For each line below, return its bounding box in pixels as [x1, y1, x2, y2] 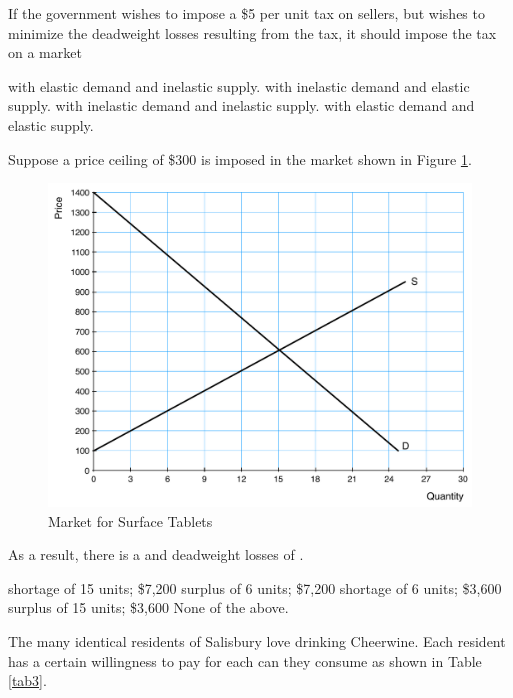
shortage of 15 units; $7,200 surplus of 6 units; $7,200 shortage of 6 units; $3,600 [8, 577, 502, 598]
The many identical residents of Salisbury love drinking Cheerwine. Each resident [8, 630, 506, 651]
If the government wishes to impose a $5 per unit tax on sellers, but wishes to [8, 3, 485, 23]
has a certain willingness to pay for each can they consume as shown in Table [8, 650, 482, 671]
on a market [8, 42, 82, 63]
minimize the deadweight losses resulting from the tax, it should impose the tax [8, 22, 497, 43]
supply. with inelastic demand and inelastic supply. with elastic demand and [8, 95, 475, 116]
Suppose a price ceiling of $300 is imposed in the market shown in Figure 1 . [8, 148, 472, 169]
